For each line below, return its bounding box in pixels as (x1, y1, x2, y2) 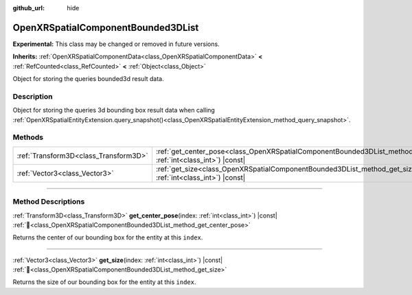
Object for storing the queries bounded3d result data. (12, 75, 164, 83)
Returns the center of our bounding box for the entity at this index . (12, 233, 203, 241)
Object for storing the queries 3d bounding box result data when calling (12, 106, 216, 115)
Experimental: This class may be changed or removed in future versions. (12, 40, 220, 48)
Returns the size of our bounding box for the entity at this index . (12, 278, 196, 286)
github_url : (12, 4, 45, 12)
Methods (12, 132, 44, 142)
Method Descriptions (12, 197, 85, 206)
